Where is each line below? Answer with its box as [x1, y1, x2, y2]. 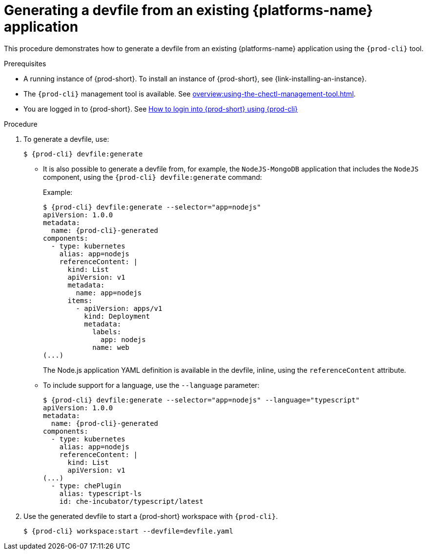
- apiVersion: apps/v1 [76, 304, 163, 312]
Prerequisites [4, 59, 46, 68]
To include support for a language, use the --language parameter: [43, 381, 260, 389]
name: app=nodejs [76, 288, 142, 297]
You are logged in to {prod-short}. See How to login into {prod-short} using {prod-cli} [23, 104, 298, 113]
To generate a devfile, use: [23, 134, 109, 143]
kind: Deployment [84, 312, 150, 320]
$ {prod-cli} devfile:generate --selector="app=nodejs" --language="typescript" [43, 396, 360, 404]
